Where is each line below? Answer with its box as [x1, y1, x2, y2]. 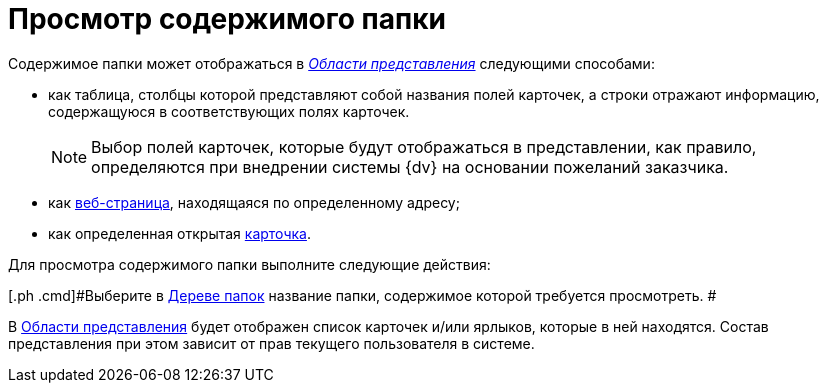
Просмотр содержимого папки [8, 2, 446, 36]
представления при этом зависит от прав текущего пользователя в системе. [8, 334, 535, 352]
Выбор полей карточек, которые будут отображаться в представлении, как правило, [91, 136, 757, 157]
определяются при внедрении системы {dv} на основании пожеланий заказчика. [91, 156, 729, 177]
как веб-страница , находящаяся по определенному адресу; [48, 193, 460, 211]
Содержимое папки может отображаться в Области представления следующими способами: [8, 54, 655, 72]
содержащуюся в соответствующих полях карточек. [48, 102, 410, 120]
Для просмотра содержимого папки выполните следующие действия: [8, 255, 491, 273]
